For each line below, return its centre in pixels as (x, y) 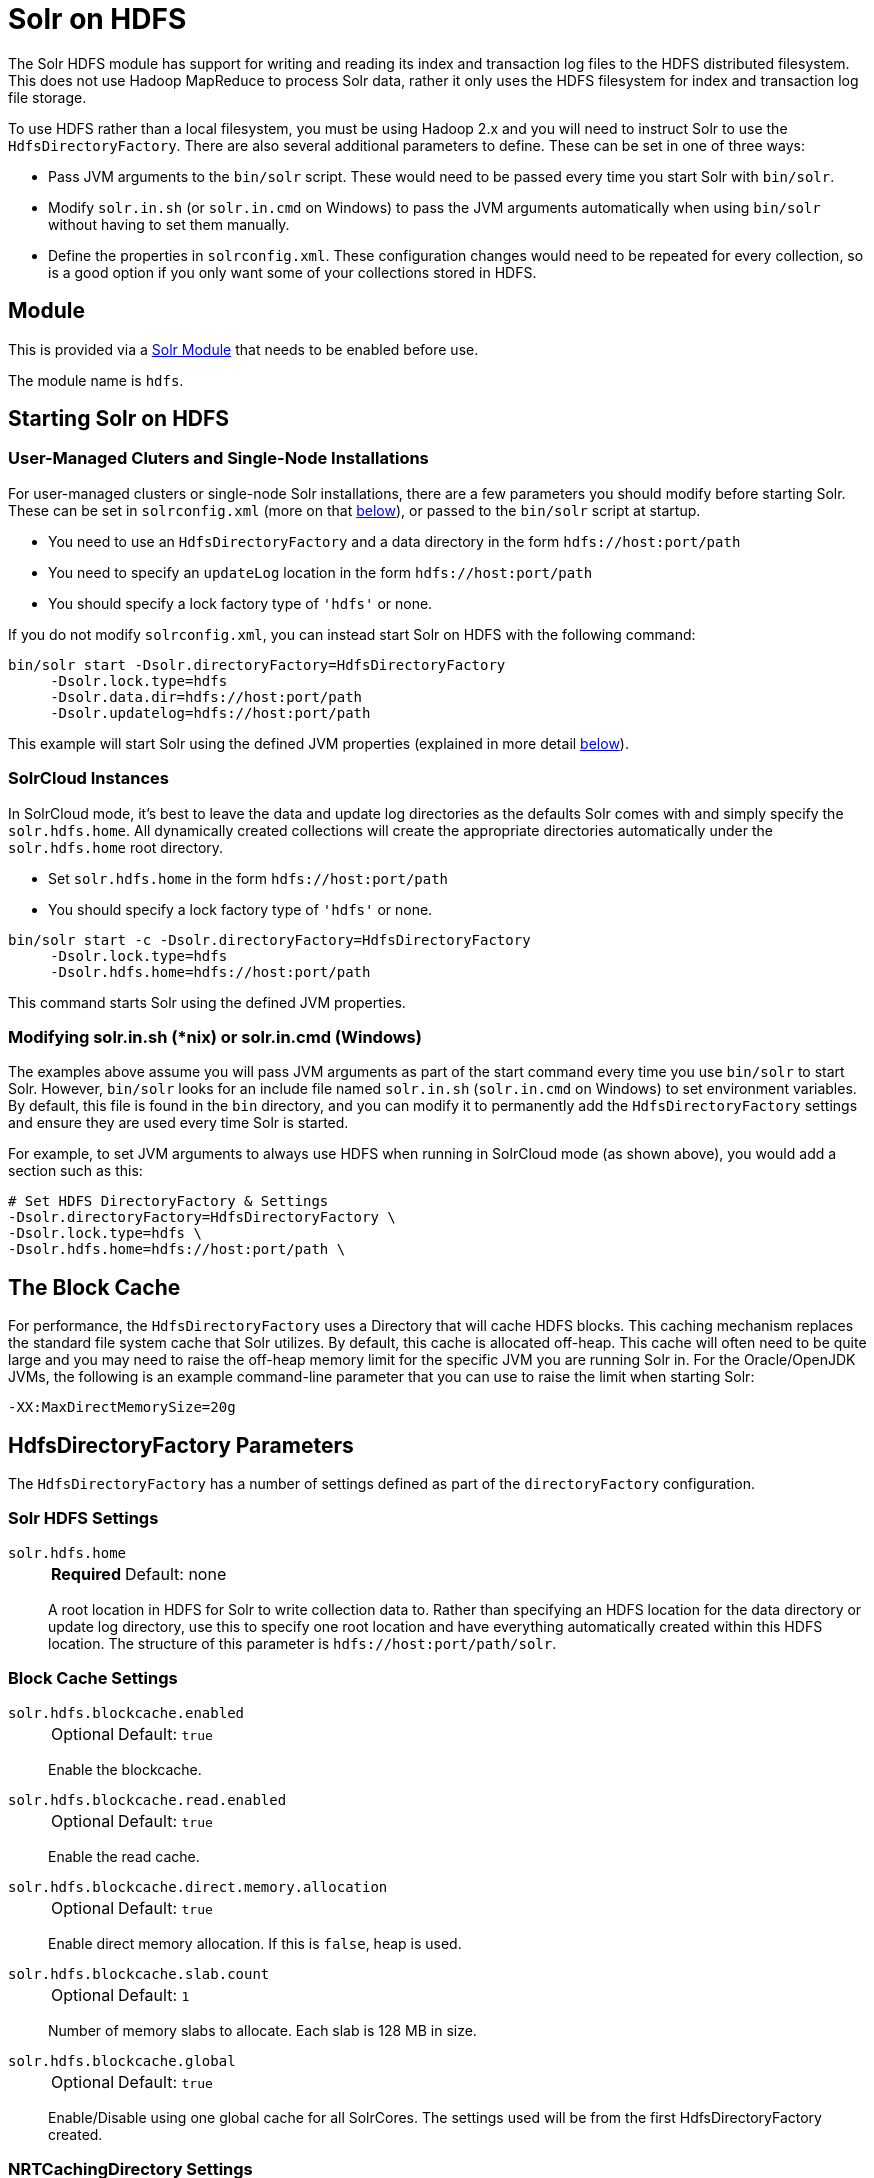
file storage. (47, 97)
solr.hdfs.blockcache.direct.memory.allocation (198, 1886)
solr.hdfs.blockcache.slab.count (139, 1973)
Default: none (175, 1573)
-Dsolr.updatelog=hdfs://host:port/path (210, 712)
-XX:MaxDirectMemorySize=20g (122, 1407)
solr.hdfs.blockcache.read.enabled (147, 1799)
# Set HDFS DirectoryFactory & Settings (168, 1201)
